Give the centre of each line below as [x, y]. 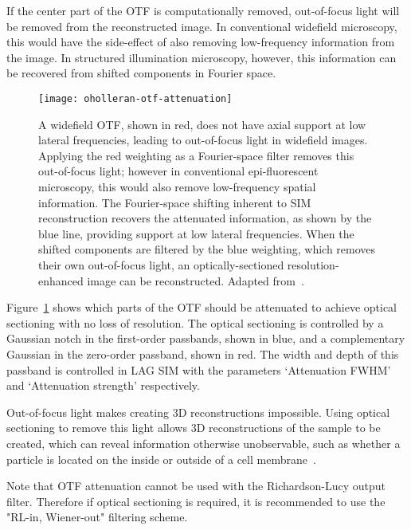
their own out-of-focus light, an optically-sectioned [161, 264]
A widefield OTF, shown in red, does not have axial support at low [202, 124]
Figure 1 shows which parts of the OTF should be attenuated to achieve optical [202, 307]
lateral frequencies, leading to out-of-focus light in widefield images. [203, 140]
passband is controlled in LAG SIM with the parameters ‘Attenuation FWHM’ [199, 369]
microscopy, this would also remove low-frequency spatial [177, 186]
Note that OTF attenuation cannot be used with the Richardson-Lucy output [196, 486]
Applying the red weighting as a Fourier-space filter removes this [196, 155]
